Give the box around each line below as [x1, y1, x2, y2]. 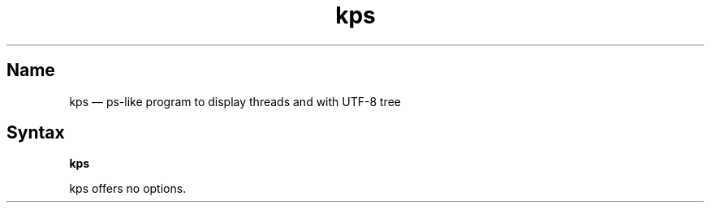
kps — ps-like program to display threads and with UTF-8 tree [69, 94, 401, 109]
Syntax [6, 122, 65, 143]
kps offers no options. [69, 181, 187, 196]
